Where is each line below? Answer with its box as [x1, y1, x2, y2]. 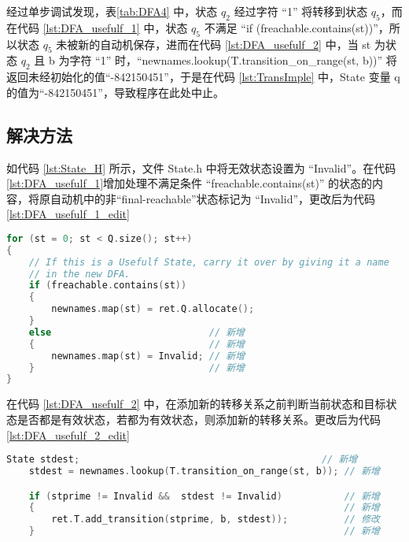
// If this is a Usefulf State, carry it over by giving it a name [28, 256, 389, 268]
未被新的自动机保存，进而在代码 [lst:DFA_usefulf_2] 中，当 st [56, 35, 371, 52]
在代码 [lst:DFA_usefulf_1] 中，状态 [6, 19, 188, 35]
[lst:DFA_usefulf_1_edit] [6, 206, 130, 222]
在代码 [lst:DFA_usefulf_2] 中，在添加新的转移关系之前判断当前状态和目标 [6, 395, 386, 412]
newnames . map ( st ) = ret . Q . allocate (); [51, 303, 255, 315]
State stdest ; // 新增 [6, 454, 358, 466]
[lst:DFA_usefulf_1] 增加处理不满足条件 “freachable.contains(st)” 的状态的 [6, 175, 373, 191]
